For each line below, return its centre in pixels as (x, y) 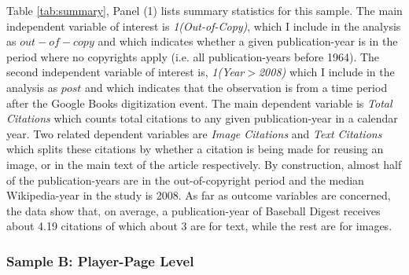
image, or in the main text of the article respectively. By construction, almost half (204, 164)
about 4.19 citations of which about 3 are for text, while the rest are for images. (199, 226)
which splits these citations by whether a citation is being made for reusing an (195, 149)
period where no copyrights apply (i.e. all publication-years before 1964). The (193, 56)
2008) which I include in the (326, 72)
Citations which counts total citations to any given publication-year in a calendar (202, 118)
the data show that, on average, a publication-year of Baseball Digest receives (193, 210)
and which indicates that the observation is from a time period (236, 87)
